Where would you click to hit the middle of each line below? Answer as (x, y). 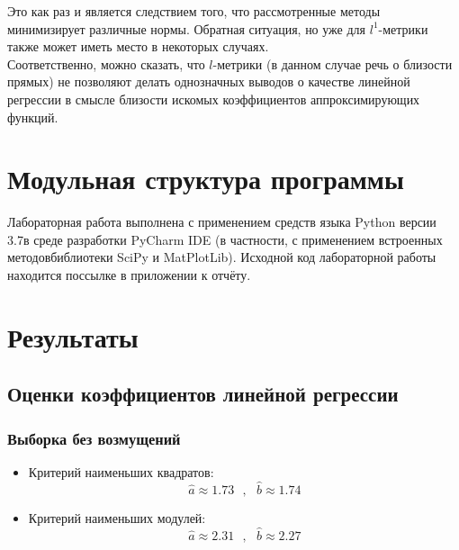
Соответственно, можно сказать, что (106, 63)
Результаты (73, 336)
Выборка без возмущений (94, 438)
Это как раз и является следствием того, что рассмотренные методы (194, 11)
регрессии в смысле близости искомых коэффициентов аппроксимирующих (214, 99)
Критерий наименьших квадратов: (121, 472)
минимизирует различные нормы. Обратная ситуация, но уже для (187, 28)
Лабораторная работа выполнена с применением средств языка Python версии (222, 222)
